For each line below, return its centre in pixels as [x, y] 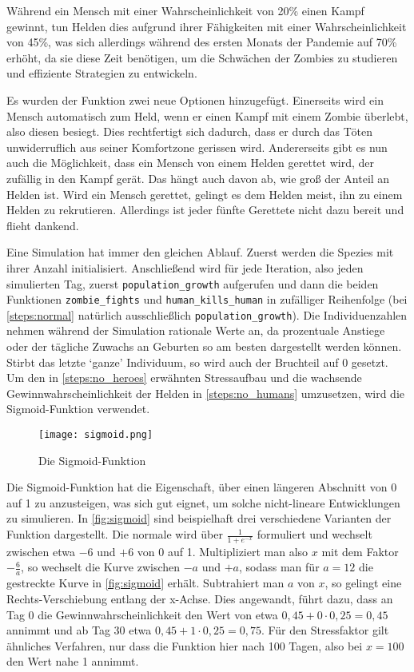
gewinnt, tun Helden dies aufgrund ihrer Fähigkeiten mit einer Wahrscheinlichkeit [207, 26]
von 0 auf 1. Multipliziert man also [223, 551]
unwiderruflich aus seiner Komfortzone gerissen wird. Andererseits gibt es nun [197, 147]
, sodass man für [279, 567]
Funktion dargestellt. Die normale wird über [115, 534]
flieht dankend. [43, 225]
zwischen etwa [41, 551]
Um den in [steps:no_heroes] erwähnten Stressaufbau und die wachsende [184, 378]
